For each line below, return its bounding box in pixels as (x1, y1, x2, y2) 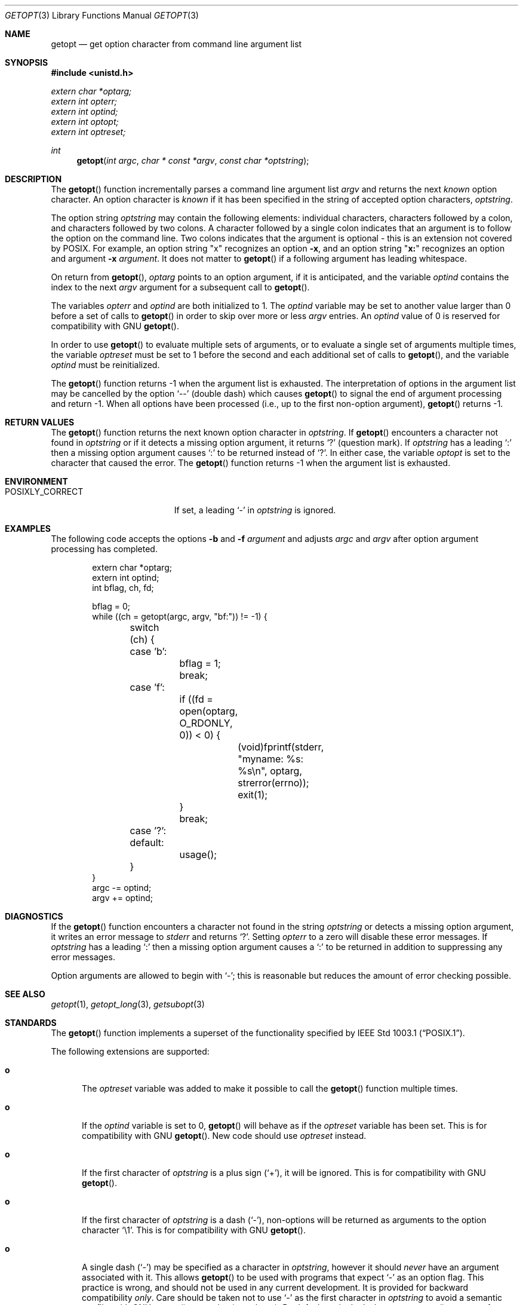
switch (130, 621, 159, 633)
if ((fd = (179, 693, 213, 705)
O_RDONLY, (179, 717, 233, 729)
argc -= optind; (92, 883, 152, 893)
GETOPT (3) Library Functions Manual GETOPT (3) (5, 10, 199, 20)
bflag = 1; (179, 657, 221, 669)
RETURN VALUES (5, 417, 75, 427)
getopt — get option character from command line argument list (51, 39, 302, 49)
